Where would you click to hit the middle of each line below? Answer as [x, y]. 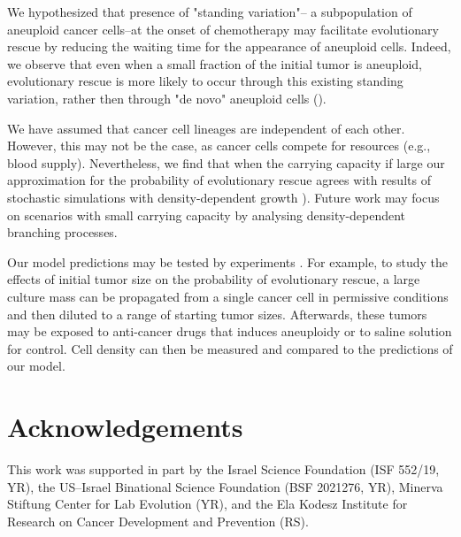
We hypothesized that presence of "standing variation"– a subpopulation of [210, 12]
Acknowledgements [125, 427]
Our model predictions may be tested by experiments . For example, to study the [228, 261]
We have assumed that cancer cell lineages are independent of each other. [206, 128]
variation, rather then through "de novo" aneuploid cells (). [167, 98]
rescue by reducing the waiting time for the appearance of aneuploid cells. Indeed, [229, 46]
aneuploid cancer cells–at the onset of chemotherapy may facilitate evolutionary [223, 29]
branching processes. [62, 232]
